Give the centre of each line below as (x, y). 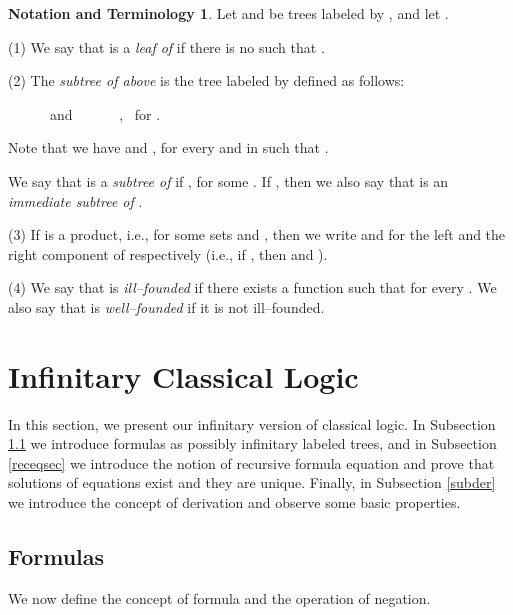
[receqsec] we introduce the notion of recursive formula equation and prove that (251, 462)
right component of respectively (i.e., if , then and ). (168, 253)
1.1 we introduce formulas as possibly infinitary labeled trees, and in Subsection (252, 443)
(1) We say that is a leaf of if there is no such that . (166, 46)
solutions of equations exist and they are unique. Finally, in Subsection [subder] (252, 482)
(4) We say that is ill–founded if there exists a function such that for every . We (252, 287)
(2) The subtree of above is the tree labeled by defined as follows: (206, 80)
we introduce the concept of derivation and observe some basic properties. (234, 502)
